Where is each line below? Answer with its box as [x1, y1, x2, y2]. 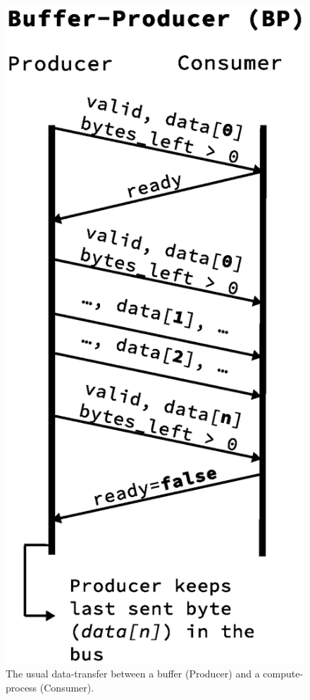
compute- [263, 666, 304, 681]
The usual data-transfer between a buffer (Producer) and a [6, 666, 260, 681]
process [6, 680, 37, 694]
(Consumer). [39, 680, 94, 694]
